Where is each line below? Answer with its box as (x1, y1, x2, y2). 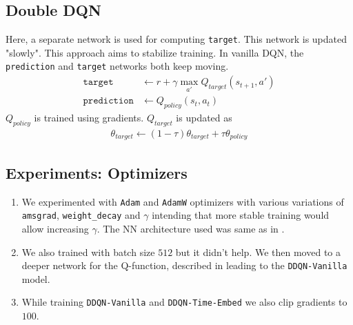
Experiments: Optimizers (6, 161, 188, 183)
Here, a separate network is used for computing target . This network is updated (6, 32, 347, 46)
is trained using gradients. (34, 110, 144, 125)
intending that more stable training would (152, 208, 330, 222)
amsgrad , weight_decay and (21, 208, 141, 222)
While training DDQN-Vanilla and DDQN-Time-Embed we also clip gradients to (21, 295, 347, 309)
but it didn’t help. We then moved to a (175, 244, 341, 259)
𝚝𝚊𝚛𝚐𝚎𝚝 (83, 77, 114, 88)
